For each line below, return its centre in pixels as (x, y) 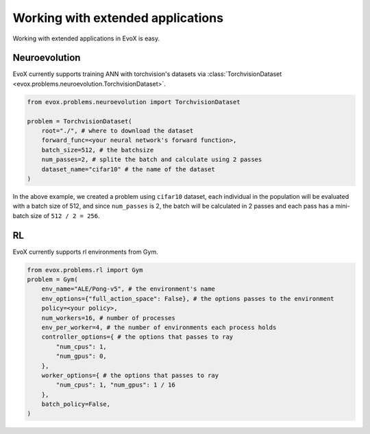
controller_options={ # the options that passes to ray (137, 337)
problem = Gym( (52, 279)
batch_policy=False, (76, 404)
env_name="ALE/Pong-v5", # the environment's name (128, 289)
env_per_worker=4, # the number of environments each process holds (159, 327)
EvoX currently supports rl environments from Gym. (85, 252)
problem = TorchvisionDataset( (80, 121)
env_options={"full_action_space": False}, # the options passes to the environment (188, 299)
